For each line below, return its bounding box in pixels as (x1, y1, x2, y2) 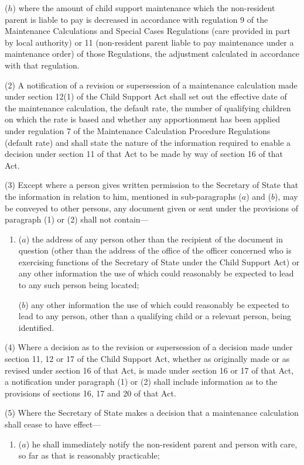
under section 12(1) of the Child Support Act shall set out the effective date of (5, 90, 287, 102)
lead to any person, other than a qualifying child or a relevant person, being (18, 310, 291, 322)
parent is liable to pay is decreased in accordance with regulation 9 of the (5, 13, 268, 25)
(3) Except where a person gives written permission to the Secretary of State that (5, 179, 299, 191)
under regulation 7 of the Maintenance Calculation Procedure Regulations (5, 124, 271, 136)
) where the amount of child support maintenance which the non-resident (12, 2, 275, 13)
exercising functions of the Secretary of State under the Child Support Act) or (18, 255, 300, 268)
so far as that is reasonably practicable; (18, 449, 160, 461)
